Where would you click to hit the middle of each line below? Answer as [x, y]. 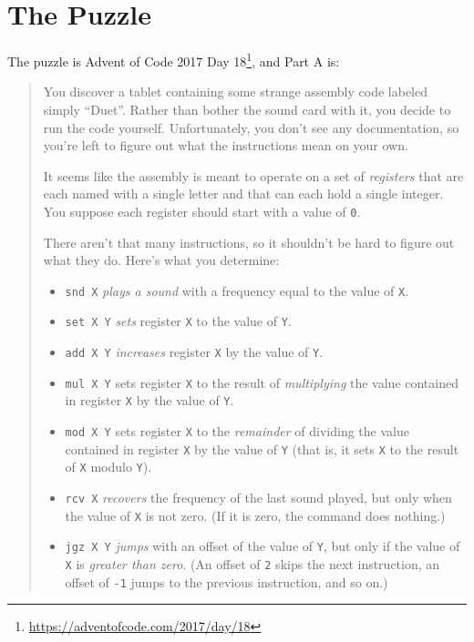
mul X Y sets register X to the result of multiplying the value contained [262, 382]
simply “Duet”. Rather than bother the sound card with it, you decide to [247, 109]
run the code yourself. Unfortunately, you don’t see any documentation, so [251, 127]
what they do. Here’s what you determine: [161, 260]
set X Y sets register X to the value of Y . [178, 321]
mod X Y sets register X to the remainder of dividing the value [237, 431]
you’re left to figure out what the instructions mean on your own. [226, 145]
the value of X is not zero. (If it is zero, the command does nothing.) [255, 515]
